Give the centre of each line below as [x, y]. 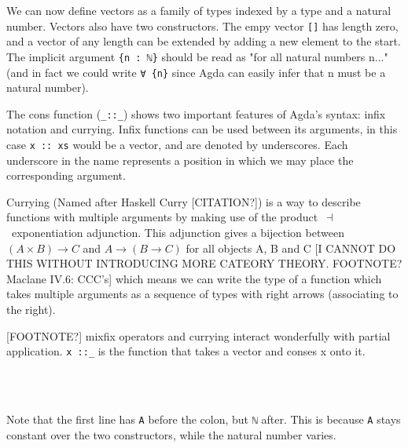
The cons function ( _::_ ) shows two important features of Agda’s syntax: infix [196, 113]
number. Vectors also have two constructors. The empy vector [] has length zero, [202, 25]
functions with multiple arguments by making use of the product [162, 217]
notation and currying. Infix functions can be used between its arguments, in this [202, 129]
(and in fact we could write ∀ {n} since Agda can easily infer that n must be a [196, 72]
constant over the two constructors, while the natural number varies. [171, 434]
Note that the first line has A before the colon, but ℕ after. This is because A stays [204, 419]
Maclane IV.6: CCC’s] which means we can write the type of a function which [194, 278]
